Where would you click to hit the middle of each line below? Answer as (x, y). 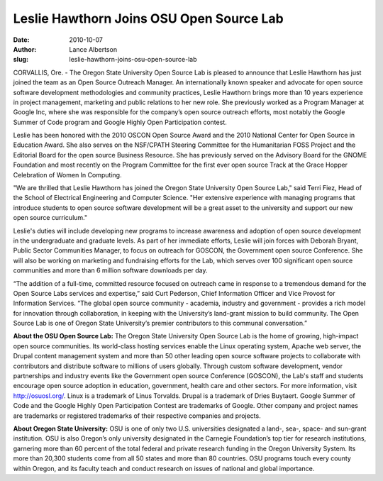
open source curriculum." (50, 218)
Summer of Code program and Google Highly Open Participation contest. (120, 122)
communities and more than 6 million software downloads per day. (111, 270)
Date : (21, 40)
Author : (25, 49)
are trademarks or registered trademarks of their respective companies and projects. (137, 416)
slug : (21, 60)
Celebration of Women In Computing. (67, 175)
